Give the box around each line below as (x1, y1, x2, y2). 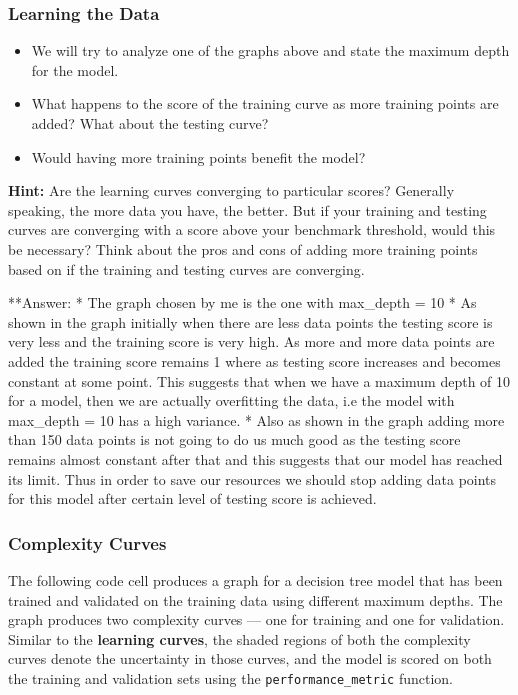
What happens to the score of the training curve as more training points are (31, 93, 499, 114)
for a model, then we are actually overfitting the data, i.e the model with (8, 390, 455, 411)
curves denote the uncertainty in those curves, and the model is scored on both (8, 648, 492, 669)
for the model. (31, 59, 119, 80)
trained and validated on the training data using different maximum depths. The (8, 589, 503, 610)
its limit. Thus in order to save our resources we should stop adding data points (8, 468, 497, 489)
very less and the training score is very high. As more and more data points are (8, 331, 495, 352)
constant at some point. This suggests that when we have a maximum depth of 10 (8, 370, 511, 391)
